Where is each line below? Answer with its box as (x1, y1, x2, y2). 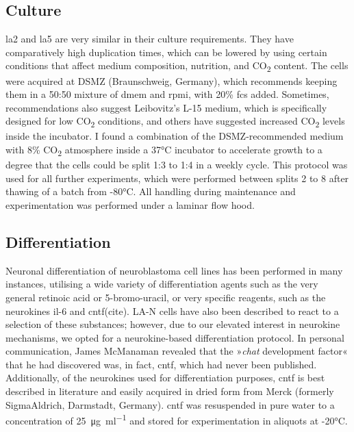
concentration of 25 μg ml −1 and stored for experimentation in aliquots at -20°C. (5, 411, 348, 427)
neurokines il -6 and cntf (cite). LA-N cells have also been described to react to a (5, 303, 339, 318)
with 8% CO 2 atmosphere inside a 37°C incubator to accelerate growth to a (5, 142, 323, 158)
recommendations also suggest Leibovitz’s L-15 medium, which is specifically (5, 100, 327, 114)
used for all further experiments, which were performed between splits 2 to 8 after (5, 170, 349, 185)
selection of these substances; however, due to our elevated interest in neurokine (5, 317, 340, 331)
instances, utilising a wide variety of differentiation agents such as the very (5, 277, 318, 291)
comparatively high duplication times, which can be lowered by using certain (5, 45, 327, 59)
